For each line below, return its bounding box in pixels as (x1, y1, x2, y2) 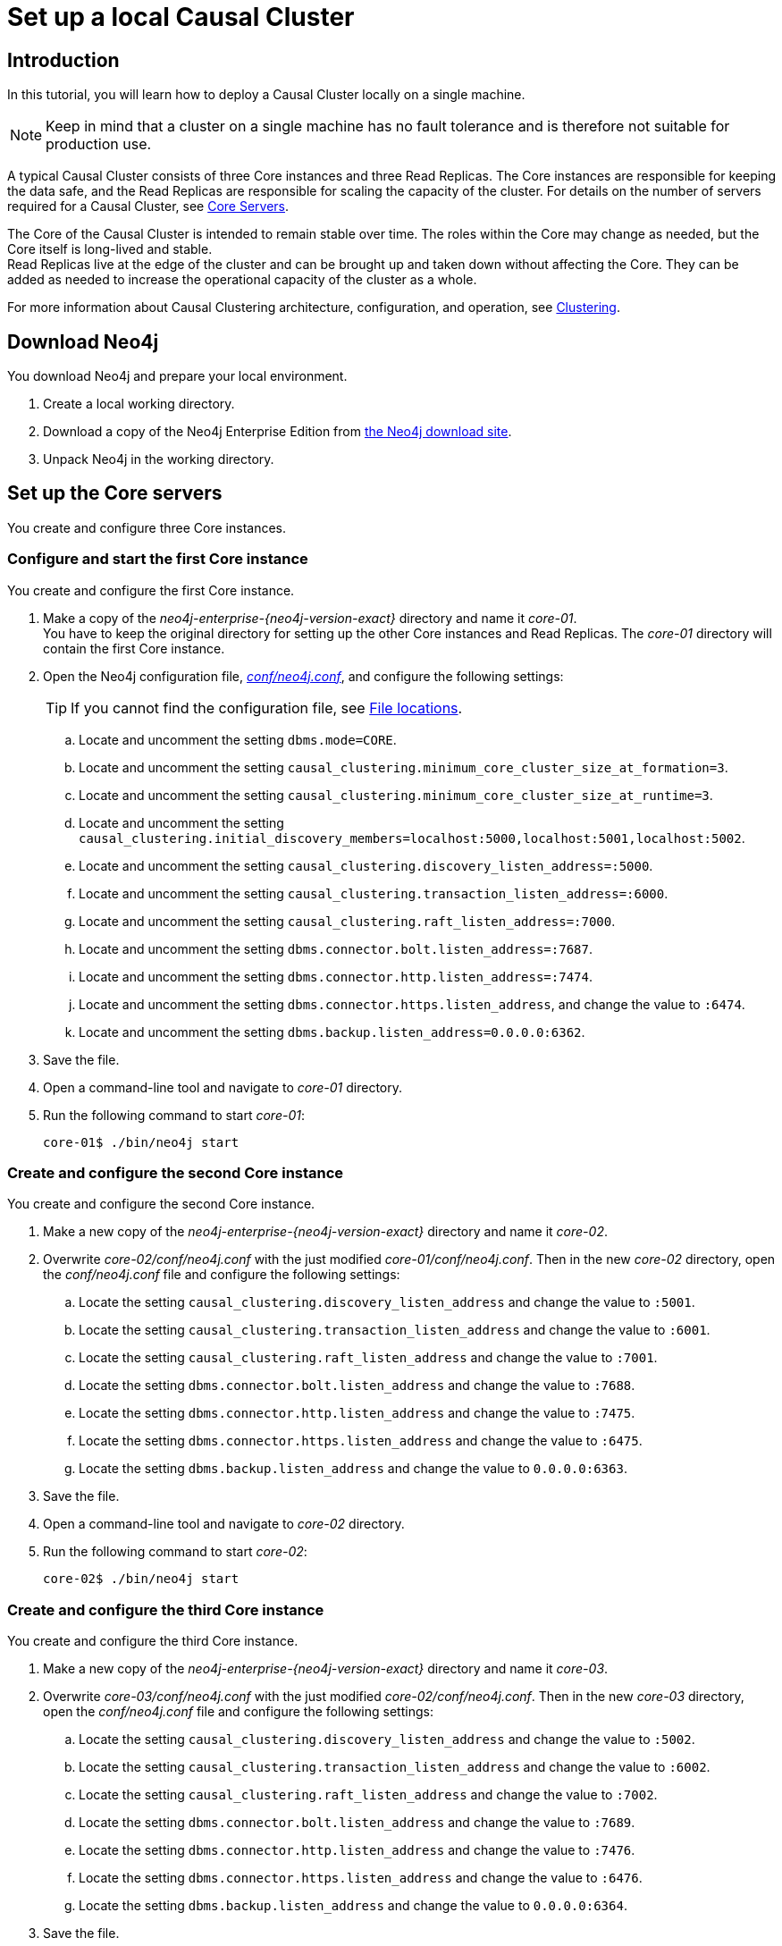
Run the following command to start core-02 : (43, 1544, 307, 1560)
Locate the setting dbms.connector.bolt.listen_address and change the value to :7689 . (79, 1815, 635, 1831)
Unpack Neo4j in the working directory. (43, 451, 274, 468)
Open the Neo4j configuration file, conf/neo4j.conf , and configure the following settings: (43, 668, 564, 684)
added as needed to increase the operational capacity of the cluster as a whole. (7, 272, 477, 288)
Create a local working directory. (43, 396, 235, 412)
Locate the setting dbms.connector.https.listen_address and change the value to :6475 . (79, 1433, 643, 1449)
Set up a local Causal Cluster (7, 2, 355, 32)
